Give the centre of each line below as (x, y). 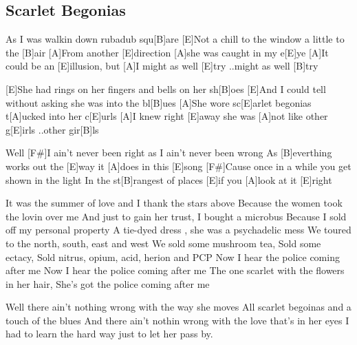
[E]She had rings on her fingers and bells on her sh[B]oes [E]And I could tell (166, 88)
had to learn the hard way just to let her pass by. (109, 334)
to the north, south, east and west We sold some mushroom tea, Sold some (163, 243)
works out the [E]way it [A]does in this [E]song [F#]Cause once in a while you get (178, 166)
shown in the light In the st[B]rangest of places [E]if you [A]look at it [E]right (169, 179)
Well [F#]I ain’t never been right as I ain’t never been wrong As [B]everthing (169, 153)
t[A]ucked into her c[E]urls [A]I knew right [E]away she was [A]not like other (167, 116)
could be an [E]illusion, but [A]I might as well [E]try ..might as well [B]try (162, 66)
